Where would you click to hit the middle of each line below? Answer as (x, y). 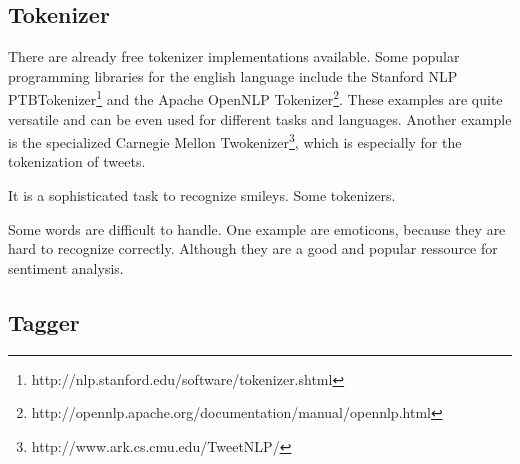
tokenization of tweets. (77, 161)
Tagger (44, 321)
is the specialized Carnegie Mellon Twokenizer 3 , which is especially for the (235, 140)
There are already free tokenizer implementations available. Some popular (234, 56)
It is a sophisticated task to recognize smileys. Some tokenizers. (202, 195)
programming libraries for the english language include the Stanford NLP (233, 75)
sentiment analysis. (66, 267)
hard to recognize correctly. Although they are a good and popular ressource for (253, 248)
